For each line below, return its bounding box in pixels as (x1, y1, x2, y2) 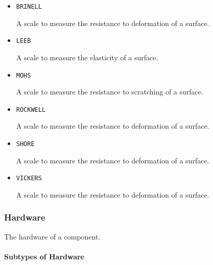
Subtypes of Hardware (4, 251, 84, 261)
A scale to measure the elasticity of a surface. (16, 52, 158, 62)
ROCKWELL (16, 106, 46, 113)
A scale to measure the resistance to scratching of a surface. (16, 86, 203, 97)
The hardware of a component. (4, 231, 101, 242)
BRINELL (16, 3, 42, 10)
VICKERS (16, 175, 42, 182)
